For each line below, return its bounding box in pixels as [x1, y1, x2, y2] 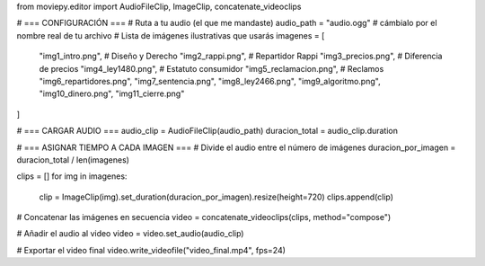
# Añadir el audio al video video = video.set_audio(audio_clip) [16, 228, 244, 239]
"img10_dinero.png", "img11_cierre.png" [39, 88, 185, 99]
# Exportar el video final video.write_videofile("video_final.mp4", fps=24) [16, 244, 287, 255]
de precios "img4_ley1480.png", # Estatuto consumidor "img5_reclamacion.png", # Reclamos [39, 63, 384, 74]
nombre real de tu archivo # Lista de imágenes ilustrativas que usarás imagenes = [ [16, 30, 325, 40]
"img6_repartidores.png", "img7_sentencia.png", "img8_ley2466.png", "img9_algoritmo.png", [39, 75, 381, 86]
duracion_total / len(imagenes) [16, 154, 130, 165]
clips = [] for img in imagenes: [16, 171, 128, 182]
